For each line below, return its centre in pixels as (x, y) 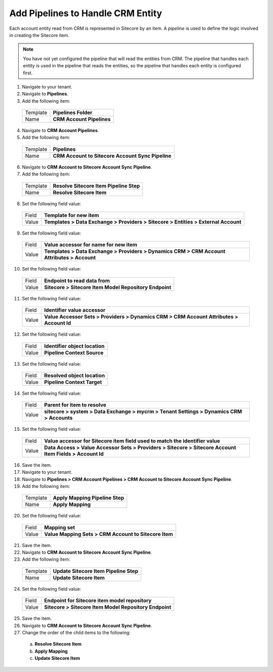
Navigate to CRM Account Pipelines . (60, 130)
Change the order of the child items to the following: (76, 633)
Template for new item (72, 215)
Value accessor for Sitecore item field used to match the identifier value (132, 441)
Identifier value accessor (75, 310)
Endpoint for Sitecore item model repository (98, 601)
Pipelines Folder (73, 113)
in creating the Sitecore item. (39, 35)
